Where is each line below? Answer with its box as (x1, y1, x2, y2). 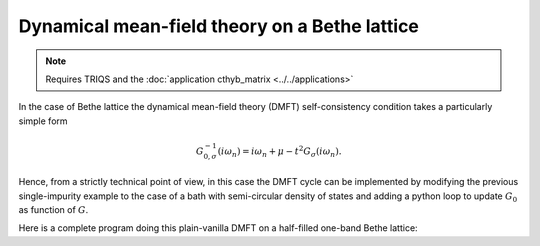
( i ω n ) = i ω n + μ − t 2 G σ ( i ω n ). (217, 144, 342, 159)
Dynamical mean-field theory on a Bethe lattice (18, 15, 420, 37)
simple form (18, 115, 69, 127)
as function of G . (18, 204, 89, 216)
